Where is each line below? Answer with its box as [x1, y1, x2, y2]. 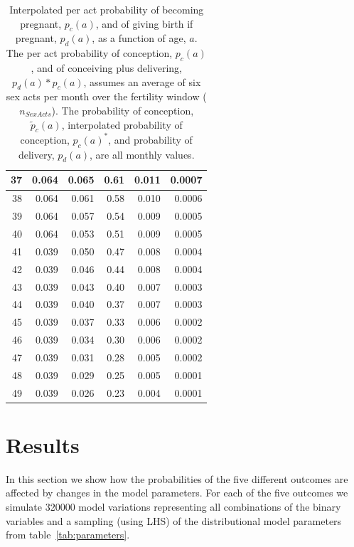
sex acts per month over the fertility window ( [6, 89, 207, 104]
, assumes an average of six [83, 74, 201, 89]
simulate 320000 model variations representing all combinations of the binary [6, 499, 341, 514]
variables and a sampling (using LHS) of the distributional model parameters [6, 513, 342, 528]
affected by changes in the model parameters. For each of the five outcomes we [6, 485, 348, 500]
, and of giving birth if [95, 16, 193, 31]
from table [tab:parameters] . [6, 527, 130, 542]
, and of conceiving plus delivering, [31, 60, 182, 75]
